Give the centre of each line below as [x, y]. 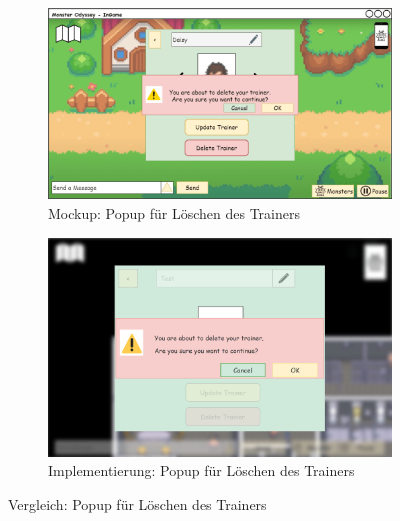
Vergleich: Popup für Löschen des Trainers [137, 503]
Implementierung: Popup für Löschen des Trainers [201, 470]
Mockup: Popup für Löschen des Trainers [174, 213]
